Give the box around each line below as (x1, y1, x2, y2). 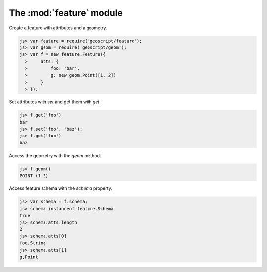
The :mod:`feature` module (9, 7, 123, 18)
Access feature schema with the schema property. (9, 185, 112, 191)
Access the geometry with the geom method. (9, 152, 101, 158)
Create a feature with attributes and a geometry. (9, 25, 107, 31)
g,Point (19, 254, 38, 260)
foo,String (19, 240, 46, 246)
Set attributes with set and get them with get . (9, 99, 101, 105)
